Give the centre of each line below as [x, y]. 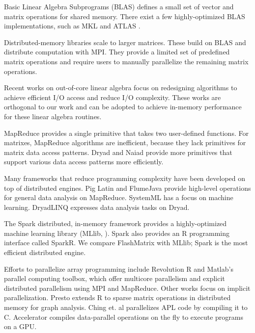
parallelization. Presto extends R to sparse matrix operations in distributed [117, 297]
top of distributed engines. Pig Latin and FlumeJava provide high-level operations [127, 188]
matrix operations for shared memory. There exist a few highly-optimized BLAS [125, 16]
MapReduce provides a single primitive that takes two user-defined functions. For [126, 133]
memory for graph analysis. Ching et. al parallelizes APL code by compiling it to [126, 307]
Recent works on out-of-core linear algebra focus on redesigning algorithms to [121, 88]
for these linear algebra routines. [53, 116]
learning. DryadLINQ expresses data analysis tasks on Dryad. [97, 207]
